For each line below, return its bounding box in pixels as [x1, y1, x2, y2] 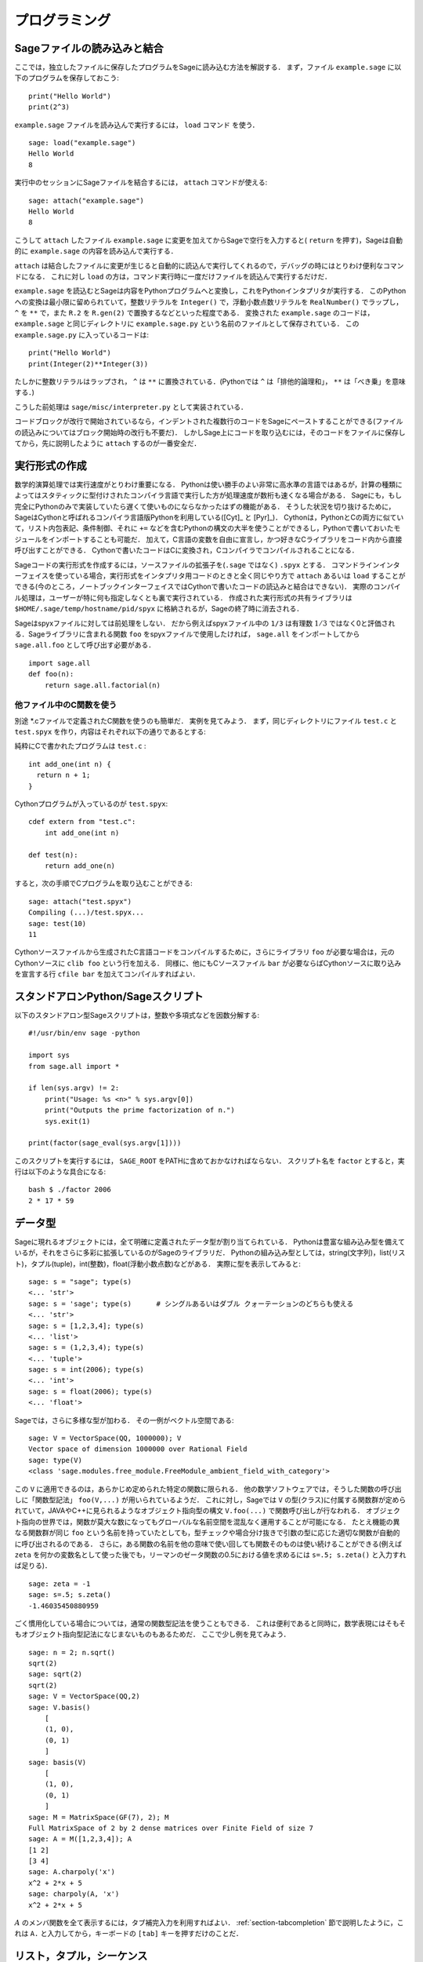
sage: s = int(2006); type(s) [28, 1366, 145, 1374]
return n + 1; [36, 771, 91, 780]
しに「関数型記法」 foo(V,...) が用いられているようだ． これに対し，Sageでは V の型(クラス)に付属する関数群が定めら [14, 1495, 407, 1504]
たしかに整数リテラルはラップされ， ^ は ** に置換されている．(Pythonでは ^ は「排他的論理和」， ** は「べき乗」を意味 [14, 377, 407, 386]
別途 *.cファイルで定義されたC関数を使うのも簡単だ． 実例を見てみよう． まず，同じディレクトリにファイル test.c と [14, 716, 397, 725]
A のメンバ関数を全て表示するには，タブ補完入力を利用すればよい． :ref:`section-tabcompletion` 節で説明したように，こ [14, 1918, 404, 1927]
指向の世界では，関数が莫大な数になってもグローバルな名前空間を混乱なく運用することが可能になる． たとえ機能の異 [20, 1517, 400, 1526]
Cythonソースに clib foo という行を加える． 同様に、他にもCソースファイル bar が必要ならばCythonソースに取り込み [14, 958, 402, 968]
